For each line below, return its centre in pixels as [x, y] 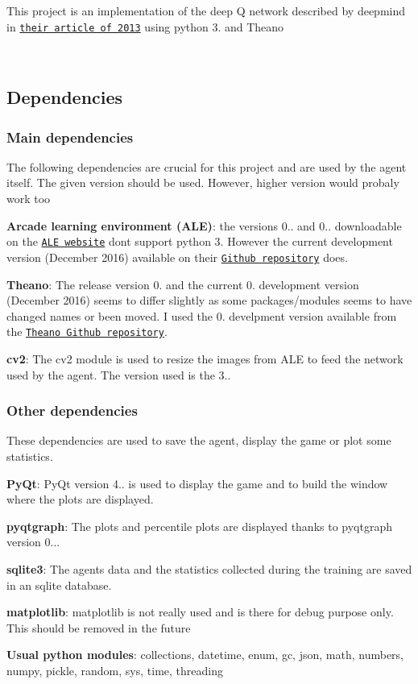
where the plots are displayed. [80, 499]
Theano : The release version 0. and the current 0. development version [183, 284]
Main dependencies [70, 137]
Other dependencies [72, 410]
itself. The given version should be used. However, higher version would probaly [203, 182]
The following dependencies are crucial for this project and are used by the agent [207, 166]
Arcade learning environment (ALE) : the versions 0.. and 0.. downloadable [204, 225]
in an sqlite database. [59, 585]
